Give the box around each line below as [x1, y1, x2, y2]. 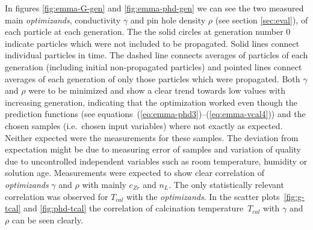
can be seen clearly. [11, 213, 83, 226]
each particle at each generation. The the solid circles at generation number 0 [5, 25, 291, 38]
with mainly [82, 178, 126, 190]
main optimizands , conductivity [5, 13, 121, 26]
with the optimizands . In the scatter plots [126, 190, 280, 202]
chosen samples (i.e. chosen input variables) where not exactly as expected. [5, 119, 283, 132]
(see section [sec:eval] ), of [215, 13, 308, 26]
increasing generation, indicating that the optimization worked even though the [5, 95, 297, 108]
